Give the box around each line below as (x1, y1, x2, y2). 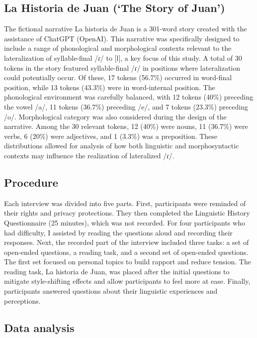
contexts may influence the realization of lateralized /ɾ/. (4, 150, 174, 160)
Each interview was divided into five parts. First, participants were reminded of (4, 198, 246, 208)
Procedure (4, 174, 58, 190)
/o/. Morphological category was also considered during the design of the (4, 111, 227, 121)
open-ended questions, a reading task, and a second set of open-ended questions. (4, 246, 249, 257)
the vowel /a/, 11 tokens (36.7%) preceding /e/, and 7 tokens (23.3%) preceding (4, 101, 248, 112)
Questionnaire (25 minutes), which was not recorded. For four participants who (4, 217, 245, 227)
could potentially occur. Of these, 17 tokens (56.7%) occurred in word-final (4, 72, 232, 83)
